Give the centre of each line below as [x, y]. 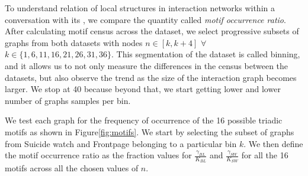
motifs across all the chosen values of [72, 168]
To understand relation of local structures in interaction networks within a [140, 8]
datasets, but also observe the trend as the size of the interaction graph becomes [151, 77]
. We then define [273, 143]
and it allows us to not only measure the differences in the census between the [147, 65]
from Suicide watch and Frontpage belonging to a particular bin [121, 143]
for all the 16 [265, 155]
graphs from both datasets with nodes [74, 42]
